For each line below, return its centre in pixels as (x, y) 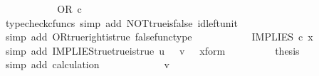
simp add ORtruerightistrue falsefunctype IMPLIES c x (159, 37)
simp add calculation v (87, 64)
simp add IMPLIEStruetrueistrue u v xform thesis (152, 50)
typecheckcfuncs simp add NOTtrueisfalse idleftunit (121, 22)
